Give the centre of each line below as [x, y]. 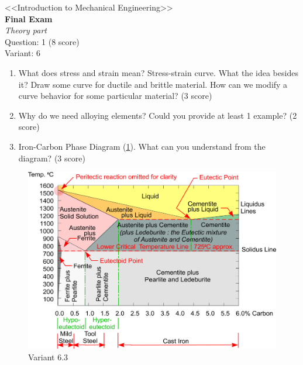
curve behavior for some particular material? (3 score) [115, 96]
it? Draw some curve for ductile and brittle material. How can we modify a [153, 84]
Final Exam [29, 18]
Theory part [26, 30]
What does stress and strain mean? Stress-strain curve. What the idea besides [158, 72]
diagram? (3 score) [52, 158]
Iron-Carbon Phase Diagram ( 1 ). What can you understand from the [142, 146]
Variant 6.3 [48, 357]
